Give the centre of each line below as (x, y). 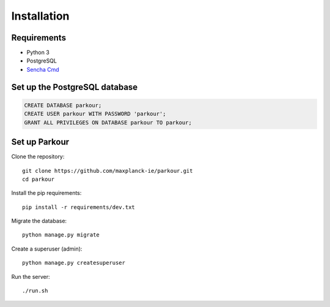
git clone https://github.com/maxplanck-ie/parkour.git (108, 171)
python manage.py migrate (61, 235)
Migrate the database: (39, 221)
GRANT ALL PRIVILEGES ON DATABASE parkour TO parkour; (108, 122)
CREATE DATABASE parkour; (63, 105)
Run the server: (31, 276)
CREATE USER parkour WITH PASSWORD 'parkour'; (95, 114)
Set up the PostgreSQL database (75, 87)
